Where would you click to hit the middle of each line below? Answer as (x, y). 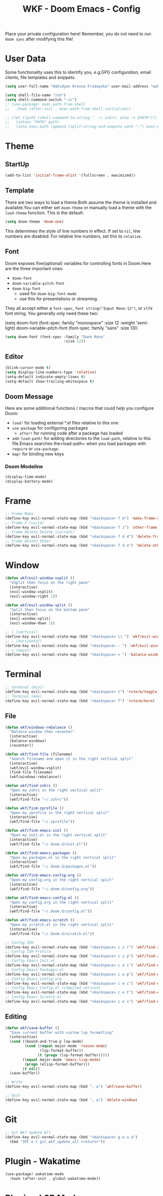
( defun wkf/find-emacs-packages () (41, 853)
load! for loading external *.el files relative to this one (65, 423)
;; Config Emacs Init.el (30, 961)
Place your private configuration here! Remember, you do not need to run (78, 34)
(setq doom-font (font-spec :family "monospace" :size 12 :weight (70, 322)
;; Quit (13, 1096)
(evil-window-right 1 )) (33, 596)
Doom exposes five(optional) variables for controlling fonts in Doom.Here (78, 263)
